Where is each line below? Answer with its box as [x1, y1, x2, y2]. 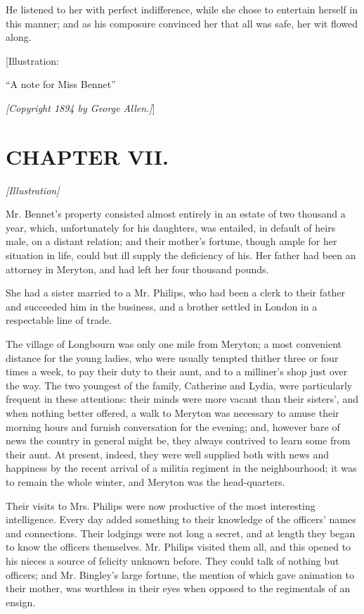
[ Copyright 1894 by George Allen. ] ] [6, 100, 155, 115]
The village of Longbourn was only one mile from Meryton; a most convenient [6, 337, 342, 351]
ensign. [6, 594, 36, 609]
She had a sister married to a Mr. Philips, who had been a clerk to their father [6, 285, 345, 300]
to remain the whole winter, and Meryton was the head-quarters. [6, 474, 285, 489]
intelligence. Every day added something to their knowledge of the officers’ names [6, 512, 356, 527]
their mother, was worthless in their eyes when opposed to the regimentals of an [6, 581, 351, 596]
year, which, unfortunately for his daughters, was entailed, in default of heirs [6, 220, 336, 234]
